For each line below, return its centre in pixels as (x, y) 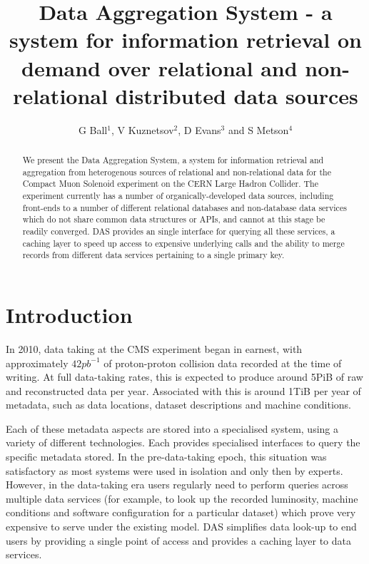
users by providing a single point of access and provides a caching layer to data (178, 540)
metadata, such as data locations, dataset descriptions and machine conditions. (178, 405)
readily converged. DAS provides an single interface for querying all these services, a (179, 231)
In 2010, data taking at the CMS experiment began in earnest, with (154, 348)
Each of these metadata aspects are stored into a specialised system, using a (172, 428)
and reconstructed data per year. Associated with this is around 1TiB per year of (183, 390)
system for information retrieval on (186, 40)
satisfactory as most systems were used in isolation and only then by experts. (175, 470)
